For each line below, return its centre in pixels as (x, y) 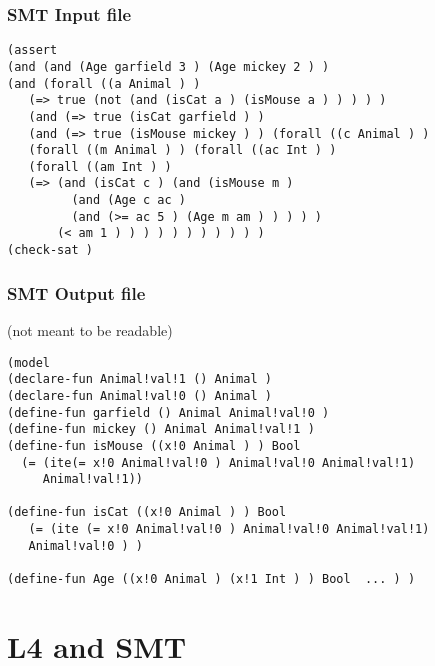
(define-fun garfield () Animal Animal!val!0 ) (168, 412)
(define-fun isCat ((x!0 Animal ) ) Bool (147, 512)
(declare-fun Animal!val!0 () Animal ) (139, 395)
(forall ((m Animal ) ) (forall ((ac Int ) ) (182, 150)
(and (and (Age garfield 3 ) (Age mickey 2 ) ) (168, 66)
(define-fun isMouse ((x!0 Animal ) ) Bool (154, 445)
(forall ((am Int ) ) (100, 166)
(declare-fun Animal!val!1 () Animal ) (139, 379)
